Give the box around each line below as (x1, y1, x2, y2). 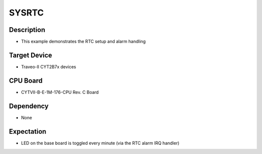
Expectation (9, 127, 47, 136)
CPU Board (9, 77, 43, 85)
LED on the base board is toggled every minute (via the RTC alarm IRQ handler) (21, 140, 180, 146)
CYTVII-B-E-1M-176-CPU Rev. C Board (21, 89, 99, 95)
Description (9, 26, 46, 34)
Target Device (9, 51, 52, 59)
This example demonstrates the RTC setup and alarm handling (21, 39, 146, 45)
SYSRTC (9, 7, 44, 18)
